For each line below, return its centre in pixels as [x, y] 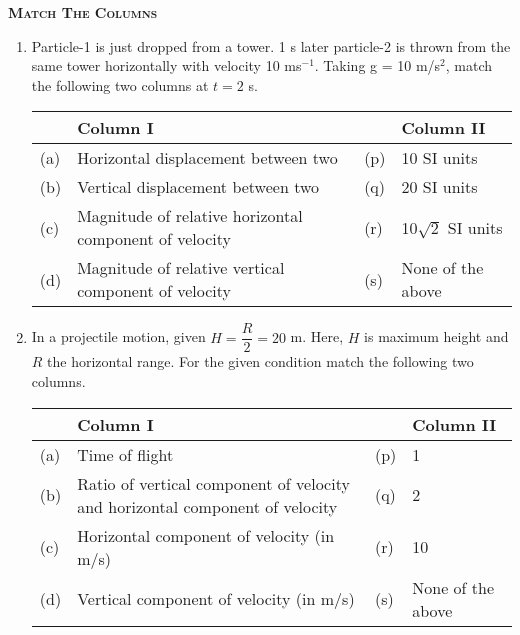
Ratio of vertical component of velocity [213, 483]
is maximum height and [436, 336]
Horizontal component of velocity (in [206, 535]
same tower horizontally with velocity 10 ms [166, 65]
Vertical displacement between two [198, 187]
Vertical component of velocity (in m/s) [216, 599]
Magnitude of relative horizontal [190, 216]
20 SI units [439, 187]
